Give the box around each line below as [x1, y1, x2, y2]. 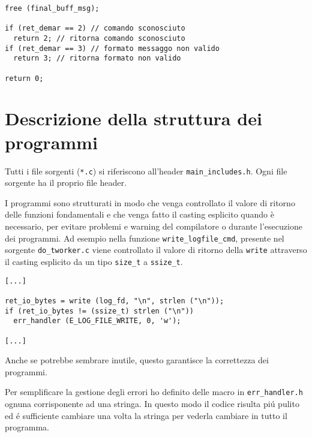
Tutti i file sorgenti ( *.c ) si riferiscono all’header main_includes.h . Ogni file [5, 164, 287, 177]
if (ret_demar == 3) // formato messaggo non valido [5, 44, 220, 53]
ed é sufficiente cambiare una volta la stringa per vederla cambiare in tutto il [5, 409, 287, 421]
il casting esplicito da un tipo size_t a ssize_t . [5, 255, 183, 267]
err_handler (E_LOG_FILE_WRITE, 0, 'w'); [13, 317, 181, 326]
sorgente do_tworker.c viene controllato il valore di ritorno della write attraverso [5, 243, 307, 256]
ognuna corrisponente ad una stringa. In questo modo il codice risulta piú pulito [5, 397, 299, 409]
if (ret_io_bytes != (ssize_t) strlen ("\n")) [5, 306, 194, 315]
